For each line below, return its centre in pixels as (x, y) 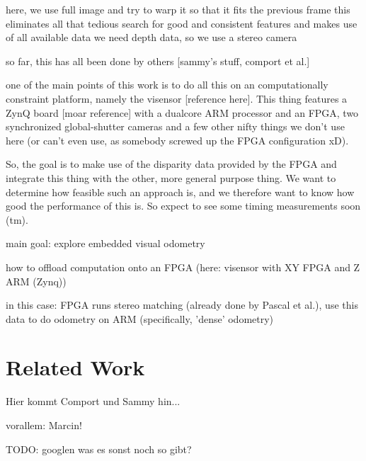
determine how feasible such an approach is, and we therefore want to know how (180, 192)
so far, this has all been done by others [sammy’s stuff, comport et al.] (158, 61)
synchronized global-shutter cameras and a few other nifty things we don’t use (175, 126)
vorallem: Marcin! (44, 425)
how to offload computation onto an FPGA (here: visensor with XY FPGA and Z (183, 267)
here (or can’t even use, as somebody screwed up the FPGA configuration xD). (177, 140)
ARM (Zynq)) (36, 281)
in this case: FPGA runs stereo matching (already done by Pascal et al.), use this (182, 305)
